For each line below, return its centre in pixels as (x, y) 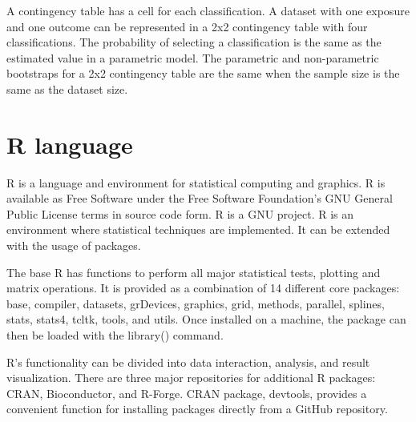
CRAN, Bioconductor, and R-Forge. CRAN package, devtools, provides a (187, 393)
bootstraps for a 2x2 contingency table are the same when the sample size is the (203, 73)
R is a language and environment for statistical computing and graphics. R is (196, 182)
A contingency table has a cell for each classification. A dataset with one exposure (208, 10)
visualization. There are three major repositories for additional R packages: (191, 378)
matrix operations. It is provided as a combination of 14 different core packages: (203, 288)
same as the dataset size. (67, 88)
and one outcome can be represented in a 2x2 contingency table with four (187, 26)
